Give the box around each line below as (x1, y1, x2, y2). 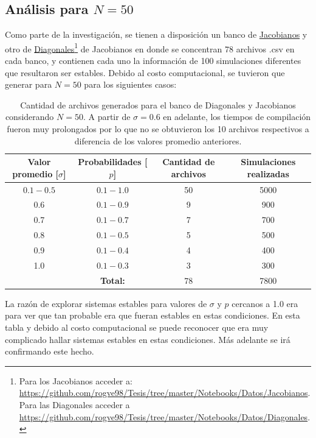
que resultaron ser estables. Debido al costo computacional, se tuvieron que (5, 66, 285, 79)
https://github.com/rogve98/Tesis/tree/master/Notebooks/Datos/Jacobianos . (19, 386, 311, 399)
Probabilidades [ (78, 155, 148, 168)
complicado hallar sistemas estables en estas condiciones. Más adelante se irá (5, 333, 290, 345)
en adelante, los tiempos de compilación (163, 110, 311, 123)
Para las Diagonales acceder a (19, 398, 130, 411)
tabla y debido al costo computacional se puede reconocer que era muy (5, 320, 269, 333)
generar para (5, 78, 52, 91)
